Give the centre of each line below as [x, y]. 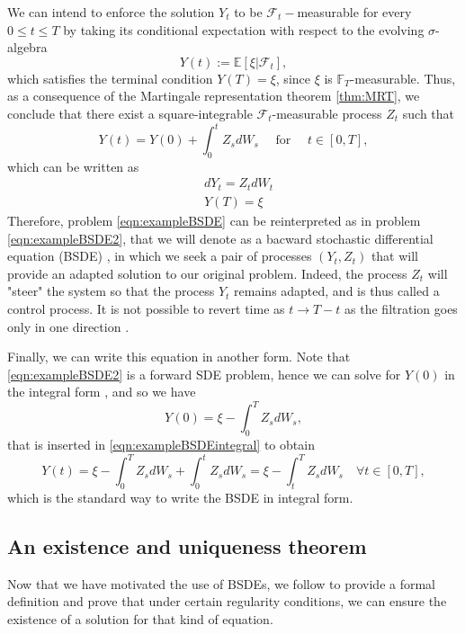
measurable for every [354, 12]
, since [293, 78]
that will [395, 256]
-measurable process [327, 113]
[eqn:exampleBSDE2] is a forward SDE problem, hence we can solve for [204, 374]
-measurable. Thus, [403, 78]
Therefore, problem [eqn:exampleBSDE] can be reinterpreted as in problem [214, 220]
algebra [27, 47]
